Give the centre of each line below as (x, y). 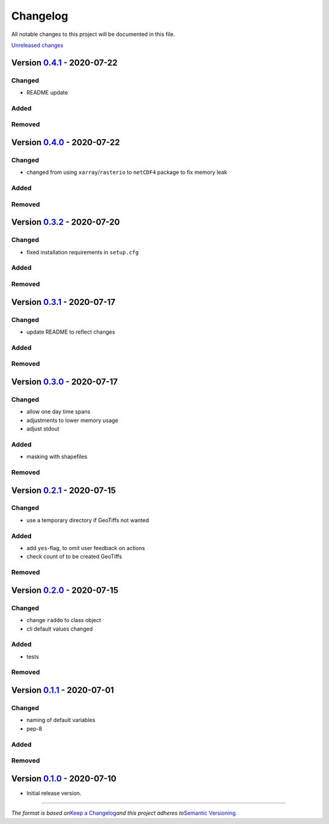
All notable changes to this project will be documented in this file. (93, 34)
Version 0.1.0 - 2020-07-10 (64, 779)
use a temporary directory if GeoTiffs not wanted (88, 520)
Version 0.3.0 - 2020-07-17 (65, 382)
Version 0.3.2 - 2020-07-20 (65, 222)
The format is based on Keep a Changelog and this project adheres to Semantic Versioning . (124, 813)
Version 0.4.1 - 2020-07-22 (65, 63)
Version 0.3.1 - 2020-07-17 (63, 302)
